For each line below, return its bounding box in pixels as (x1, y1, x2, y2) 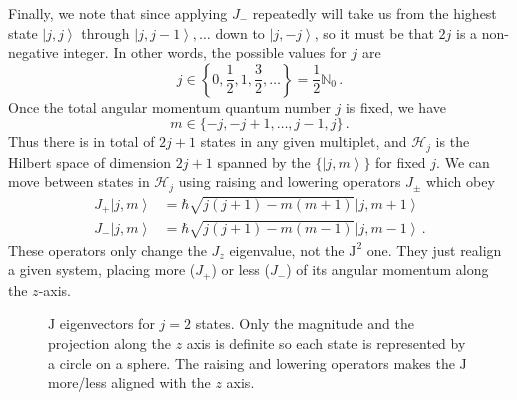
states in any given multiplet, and (200, 131, 407, 152)
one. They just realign (366, 239, 502, 260)
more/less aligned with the (48, 372, 211, 393)
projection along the (48, 332, 171, 353)
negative (8, 42, 59, 63)
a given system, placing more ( (8, 259, 196, 280)
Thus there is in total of (8, 131, 155, 152)
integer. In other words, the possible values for (63, 42, 347, 63)
